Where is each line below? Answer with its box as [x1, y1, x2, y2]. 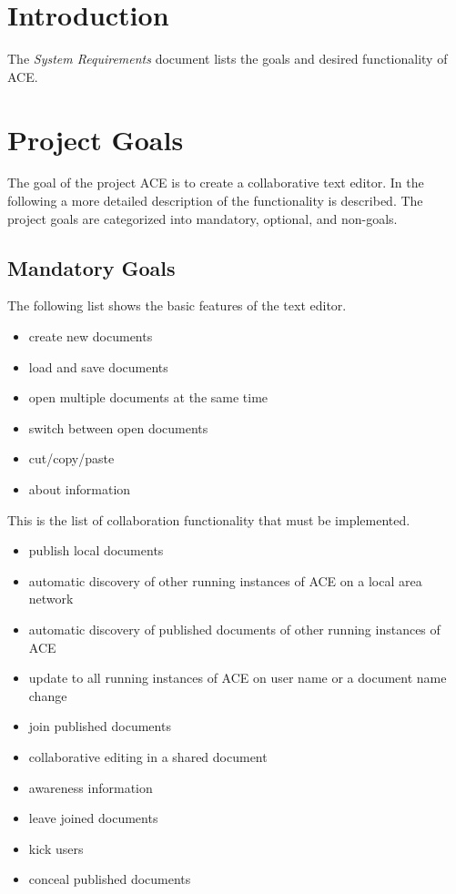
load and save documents [28, 357, 168, 376]
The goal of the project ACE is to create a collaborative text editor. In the [7, 173, 424, 192]
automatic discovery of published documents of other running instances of [28, 619, 441, 638]
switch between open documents [28, 418, 208, 437]
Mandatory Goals [7, 253, 176, 281]
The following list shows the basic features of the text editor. [7, 296, 347, 315]
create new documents [28, 327, 153, 346]
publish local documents [28, 541, 164, 560]
